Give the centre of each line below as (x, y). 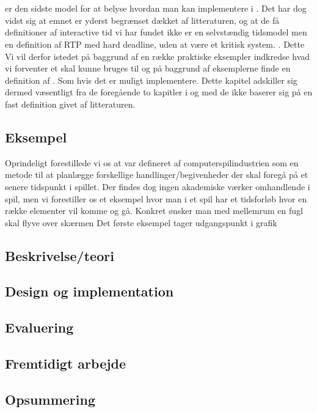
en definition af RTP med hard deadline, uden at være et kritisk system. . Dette (155, 44)
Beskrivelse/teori (60, 255)
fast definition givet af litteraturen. (70, 104)
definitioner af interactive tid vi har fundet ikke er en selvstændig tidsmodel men (156, 32)
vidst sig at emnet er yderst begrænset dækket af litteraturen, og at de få (142, 20)
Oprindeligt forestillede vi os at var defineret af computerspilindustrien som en (152, 162)
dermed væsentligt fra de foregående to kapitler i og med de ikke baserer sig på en (159, 92)
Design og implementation (89, 291)
